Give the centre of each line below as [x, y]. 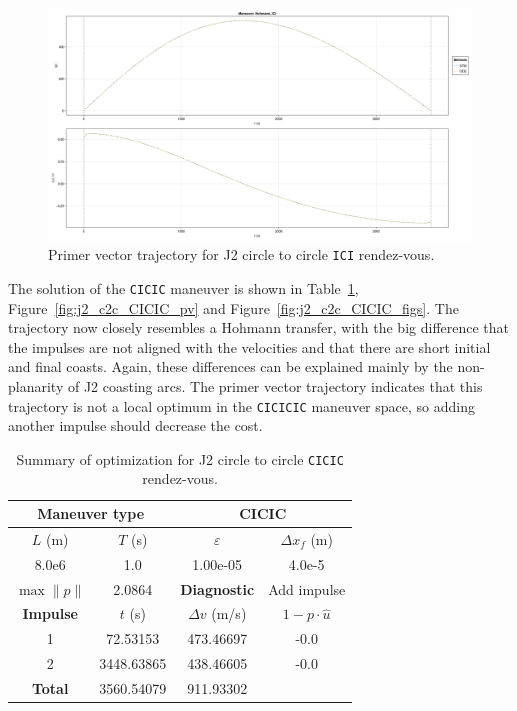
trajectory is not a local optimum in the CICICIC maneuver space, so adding [241, 405]
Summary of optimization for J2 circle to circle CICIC [180, 458]
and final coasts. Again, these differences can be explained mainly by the [230, 366]
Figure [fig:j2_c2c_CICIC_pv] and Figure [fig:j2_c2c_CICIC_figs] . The [233, 307]
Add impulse [307, 588]
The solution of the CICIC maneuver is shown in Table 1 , [183, 287]
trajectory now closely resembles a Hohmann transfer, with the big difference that [259, 327]
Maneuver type [91, 513]
